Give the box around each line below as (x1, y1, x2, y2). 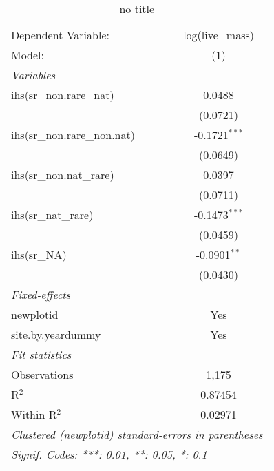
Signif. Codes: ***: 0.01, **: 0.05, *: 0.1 (11, 446, 207, 462)
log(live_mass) (183, 27, 254, 43)
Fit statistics (11, 346, 72, 362)
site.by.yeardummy (11, 326, 101, 342)
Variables (11, 67, 56, 83)
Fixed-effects (11, 286, 71, 302)
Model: (11, 47, 45, 63)
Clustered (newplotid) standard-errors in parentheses (11, 426, 263, 442)
